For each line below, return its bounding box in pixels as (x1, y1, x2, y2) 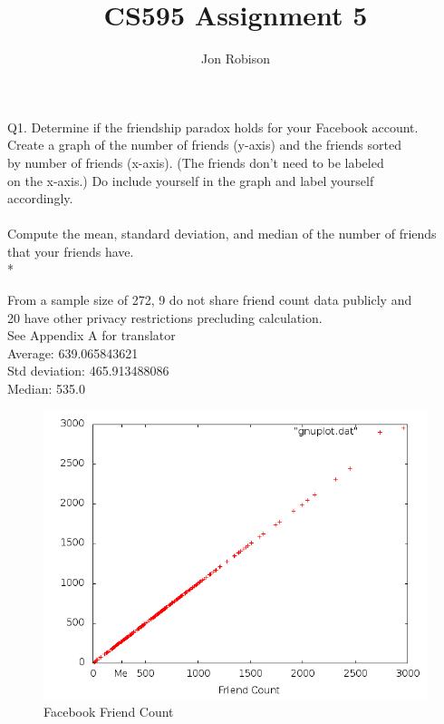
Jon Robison (201, 49, 270, 68)
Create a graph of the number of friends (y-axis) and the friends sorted (7, 135, 401, 154)
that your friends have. (7, 241, 134, 260)
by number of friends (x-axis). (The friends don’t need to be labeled (7, 152, 384, 171)
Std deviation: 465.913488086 (7, 361, 169, 380)
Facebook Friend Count (43, 702, 174, 721)
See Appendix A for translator (7, 326, 176, 345)
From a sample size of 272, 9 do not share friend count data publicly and (7, 290, 412, 309)
